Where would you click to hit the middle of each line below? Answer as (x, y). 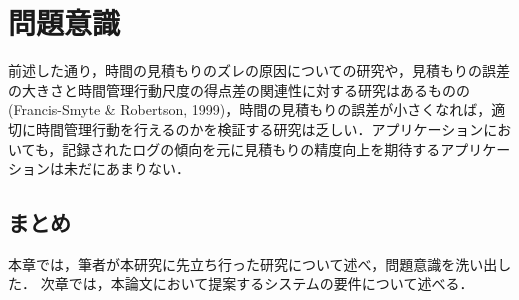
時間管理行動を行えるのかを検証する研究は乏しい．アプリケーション (259, 128)
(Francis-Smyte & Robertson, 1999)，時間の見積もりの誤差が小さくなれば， (250, 109)
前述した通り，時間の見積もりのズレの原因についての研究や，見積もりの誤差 (259, 70)
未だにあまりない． (126, 168)
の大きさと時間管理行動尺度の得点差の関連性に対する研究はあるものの (239, 89)
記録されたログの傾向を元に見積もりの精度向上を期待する (251, 148)
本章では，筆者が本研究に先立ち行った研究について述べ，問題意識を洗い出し (260, 263)
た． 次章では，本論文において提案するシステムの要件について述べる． (241, 283)
